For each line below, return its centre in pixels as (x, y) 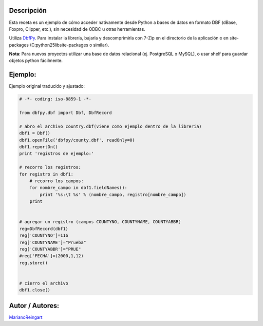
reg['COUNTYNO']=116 (44, 236)
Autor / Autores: (34, 305)
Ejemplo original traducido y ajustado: (47, 86)
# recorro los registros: (50, 167)
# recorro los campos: (56, 181)
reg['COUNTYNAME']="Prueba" (53, 242)
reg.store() (34, 263)
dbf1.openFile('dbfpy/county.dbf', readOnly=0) (77, 140)
